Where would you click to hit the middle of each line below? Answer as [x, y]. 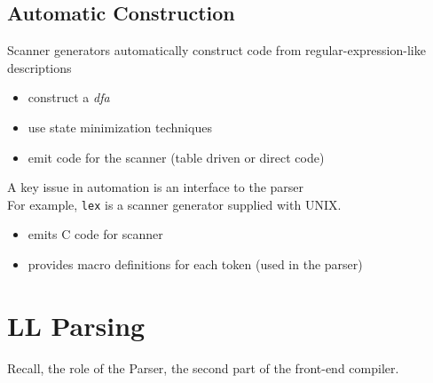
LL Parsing [76, 325]
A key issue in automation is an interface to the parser [156, 187]
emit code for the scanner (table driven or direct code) [176, 157]
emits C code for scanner [95, 234]
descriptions [39, 67]
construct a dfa [69, 97]
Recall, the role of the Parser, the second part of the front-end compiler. [203, 367]
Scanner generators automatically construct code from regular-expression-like [216, 50]
